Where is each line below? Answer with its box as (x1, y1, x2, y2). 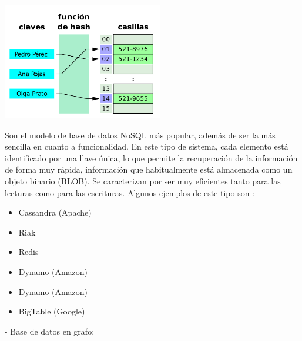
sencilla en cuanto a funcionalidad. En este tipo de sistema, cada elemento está (5, 140, 288, 153)
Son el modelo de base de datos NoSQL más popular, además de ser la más (5, 128, 276, 141)
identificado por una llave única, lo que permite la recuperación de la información (5, 151, 298, 164)
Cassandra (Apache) (18, 206, 92, 218)
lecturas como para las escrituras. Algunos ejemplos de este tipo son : (5, 186, 255, 198)
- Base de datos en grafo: (5, 325, 95, 337)
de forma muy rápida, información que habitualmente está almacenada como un (5, 163, 293, 176)
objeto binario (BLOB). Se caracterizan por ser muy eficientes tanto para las (5, 174, 281, 187)
